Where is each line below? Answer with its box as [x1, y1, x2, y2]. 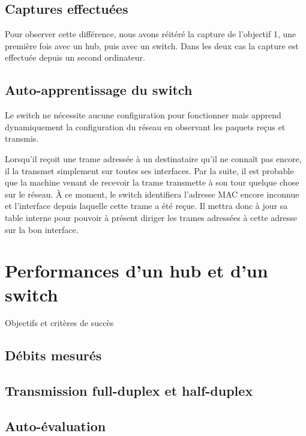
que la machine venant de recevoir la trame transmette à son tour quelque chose [5, 176, 299, 189]
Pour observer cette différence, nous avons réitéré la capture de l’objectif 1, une [5, 28, 296, 40]
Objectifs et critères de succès [5, 316, 114, 329]
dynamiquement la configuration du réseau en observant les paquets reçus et [5, 120, 286, 133]
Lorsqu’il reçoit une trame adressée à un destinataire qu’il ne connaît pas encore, [5, 152, 302, 165]
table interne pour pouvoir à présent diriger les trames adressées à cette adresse [5, 211, 298, 223]
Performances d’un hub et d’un [5, 258, 268, 283]
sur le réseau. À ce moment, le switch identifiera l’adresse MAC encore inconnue [5, 187, 299, 200]
